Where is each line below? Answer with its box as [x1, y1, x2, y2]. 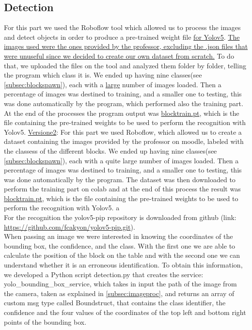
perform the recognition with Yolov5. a [4, 203, 120, 213]
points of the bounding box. [4, 316, 87, 327]
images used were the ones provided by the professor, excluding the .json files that [4, 41, 248, 51]
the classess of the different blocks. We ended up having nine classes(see [4, 145, 217, 156]
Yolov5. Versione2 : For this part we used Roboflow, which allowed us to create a [4, 126, 242, 137]
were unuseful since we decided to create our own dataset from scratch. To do [4, 50, 234, 61]
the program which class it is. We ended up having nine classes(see [4, 70, 202, 80]
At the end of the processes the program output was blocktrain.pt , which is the [4, 108, 239, 118]
